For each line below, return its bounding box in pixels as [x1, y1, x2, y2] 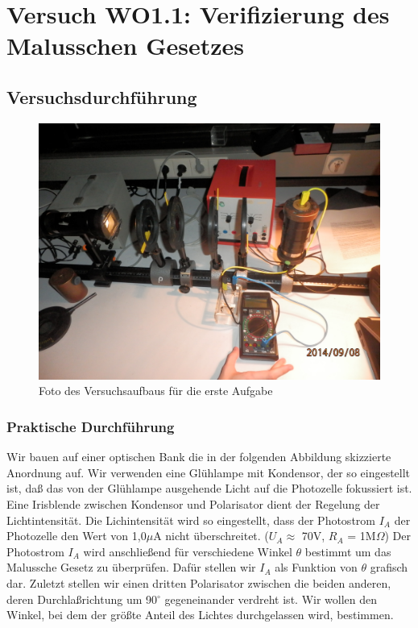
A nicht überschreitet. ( [153, 527, 269, 544]
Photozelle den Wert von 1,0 [6, 527, 147, 544]
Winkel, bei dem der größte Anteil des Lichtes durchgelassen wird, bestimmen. [6, 606, 394, 623]
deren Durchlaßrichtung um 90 [6, 590, 157, 607]
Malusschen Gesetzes [6, 29, 244, 62]
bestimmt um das [304, 543, 391, 559]
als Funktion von [275, 559, 358, 576]
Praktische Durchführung [6, 416, 175, 436]
